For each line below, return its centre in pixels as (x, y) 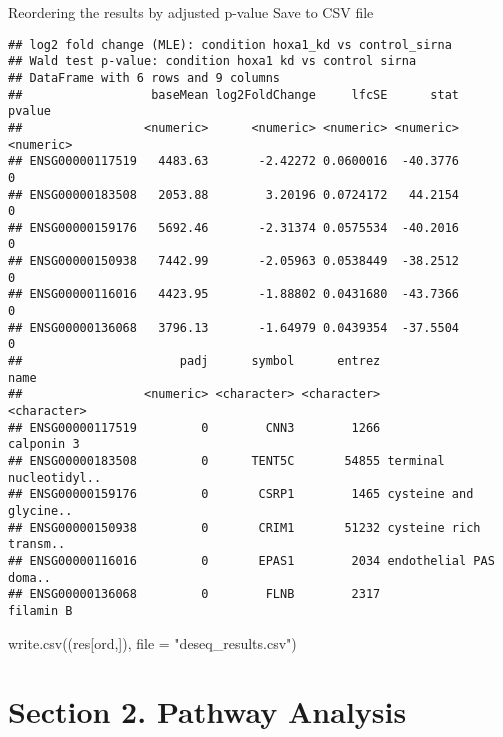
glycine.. (40, 510)
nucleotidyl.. (55, 477)
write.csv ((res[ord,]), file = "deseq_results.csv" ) (152, 642)
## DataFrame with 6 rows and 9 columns (144, 77)
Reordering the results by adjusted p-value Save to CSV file (191, 12)
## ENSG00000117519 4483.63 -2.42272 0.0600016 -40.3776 (234, 161)
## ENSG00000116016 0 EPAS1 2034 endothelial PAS (251, 560)
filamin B (40, 610)
